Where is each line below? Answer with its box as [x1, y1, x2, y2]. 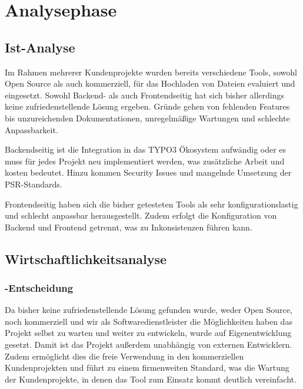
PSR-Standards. [5, 177, 62, 190]
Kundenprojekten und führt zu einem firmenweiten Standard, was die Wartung [5, 361, 289, 374]
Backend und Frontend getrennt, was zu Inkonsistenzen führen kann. [5, 220, 252, 233]
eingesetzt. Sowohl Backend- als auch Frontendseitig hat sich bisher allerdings [5, 88, 285, 101]
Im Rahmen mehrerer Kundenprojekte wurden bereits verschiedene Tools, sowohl [5, 65, 297, 78]
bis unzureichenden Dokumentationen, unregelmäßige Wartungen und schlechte [5, 111, 290, 124]
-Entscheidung [5, 281, 74, 295]
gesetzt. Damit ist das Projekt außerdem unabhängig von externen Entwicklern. [5, 338, 292, 351]
